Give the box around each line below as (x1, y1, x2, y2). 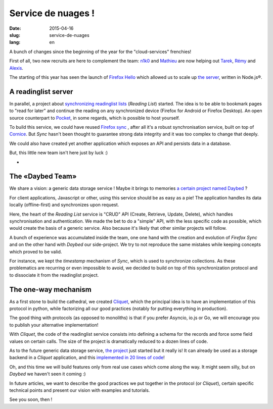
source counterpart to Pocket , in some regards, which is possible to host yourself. (9, 115, 180, 121)
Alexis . (9, 65, 24, 71)
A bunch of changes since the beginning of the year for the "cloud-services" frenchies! (9, 48, 192, 55)
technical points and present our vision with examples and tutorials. (9, 387, 150, 393)
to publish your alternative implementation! (9, 322, 99, 328)
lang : (9, 39, 21, 45)
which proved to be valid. (9, 248, 62, 254)
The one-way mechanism (9, 285, 92, 294)
